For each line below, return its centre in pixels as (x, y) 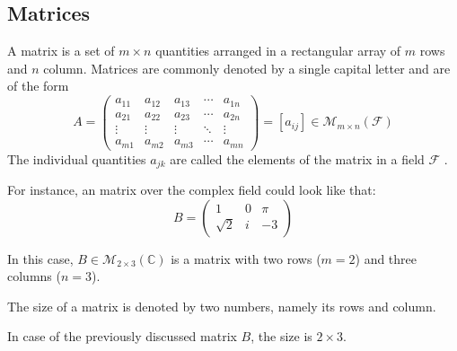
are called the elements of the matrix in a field (297, 158)
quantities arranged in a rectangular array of (278, 51)
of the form (38, 86)
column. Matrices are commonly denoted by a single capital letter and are (247, 68)
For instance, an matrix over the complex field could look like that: (192, 189)
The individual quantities (77, 158)
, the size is (281, 336)
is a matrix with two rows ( (246, 258)
